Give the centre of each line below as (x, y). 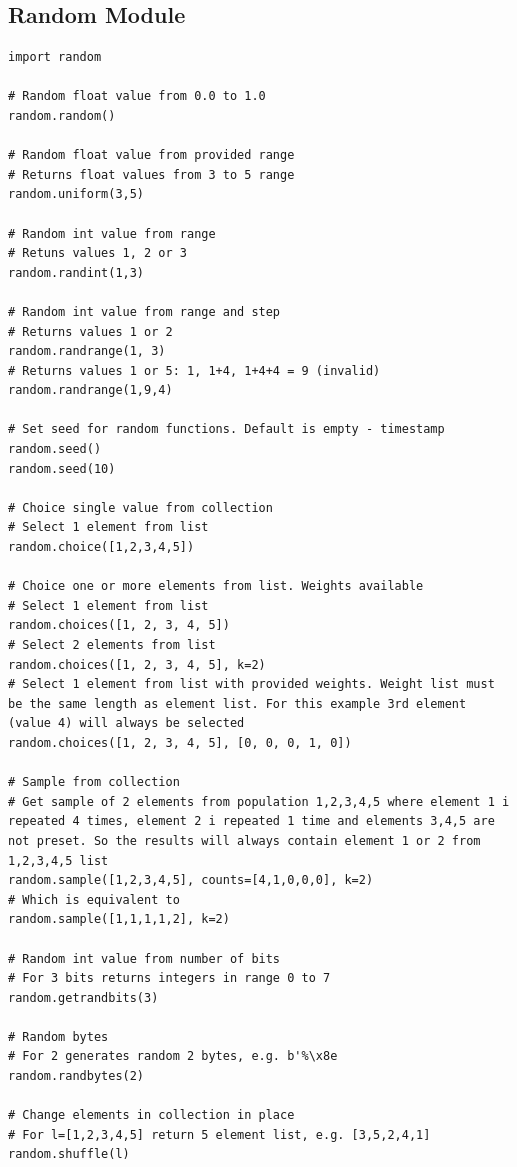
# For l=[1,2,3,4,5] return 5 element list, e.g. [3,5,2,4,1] (219, 1134)
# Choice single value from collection (140, 507)
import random (55, 57)
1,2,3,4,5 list (58, 860)
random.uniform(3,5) (76, 194)
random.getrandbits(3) (83, 997)
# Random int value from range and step (144, 311)
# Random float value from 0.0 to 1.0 (137, 96)
